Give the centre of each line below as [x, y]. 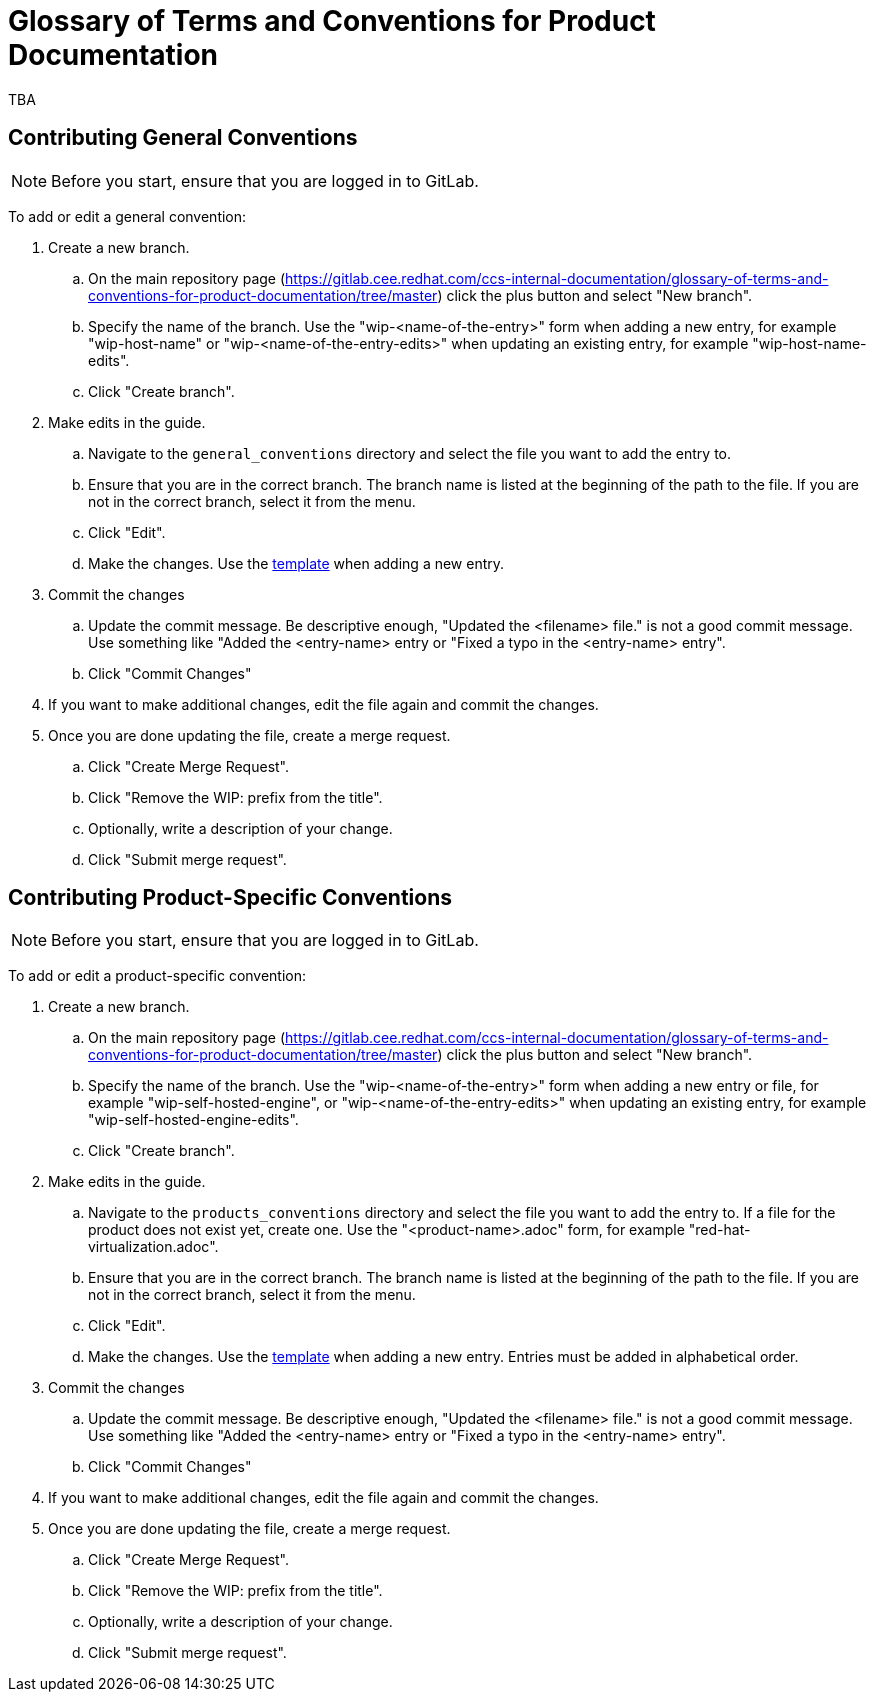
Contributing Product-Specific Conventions [230, 898]
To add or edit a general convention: [127, 216]
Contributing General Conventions [183, 138]
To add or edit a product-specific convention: [157, 976]
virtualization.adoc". [153, 1247]
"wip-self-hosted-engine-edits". [193, 1120]
